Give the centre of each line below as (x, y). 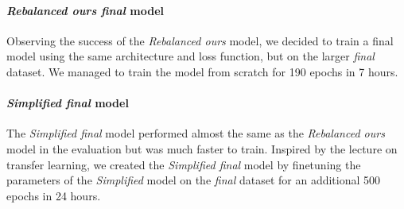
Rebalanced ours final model (85, 10)
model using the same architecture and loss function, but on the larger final (190, 56)
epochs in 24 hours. (54, 195)
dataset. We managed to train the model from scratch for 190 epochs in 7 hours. (202, 71)
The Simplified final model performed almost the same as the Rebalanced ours (196, 133)
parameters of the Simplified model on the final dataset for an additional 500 (194, 180)
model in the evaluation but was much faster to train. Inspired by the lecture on (202, 148)
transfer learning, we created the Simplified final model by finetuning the (184, 164)
